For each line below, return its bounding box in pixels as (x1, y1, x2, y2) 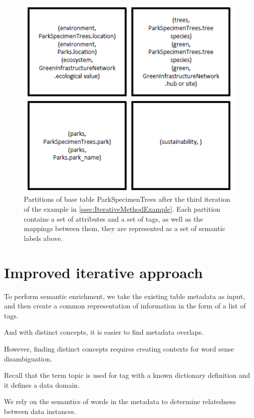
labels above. (24, 233, 63, 243)
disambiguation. (4, 353, 52, 363)
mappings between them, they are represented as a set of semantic (24, 223, 226, 234)
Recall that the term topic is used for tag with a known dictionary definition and (4, 370, 250, 380)
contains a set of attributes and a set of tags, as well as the (24, 213, 203, 224)
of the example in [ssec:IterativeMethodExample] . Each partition (24, 204, 221, 214)
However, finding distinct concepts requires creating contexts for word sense (4, 343, 234, 354)
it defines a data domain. (4, 379, 80, 390)
